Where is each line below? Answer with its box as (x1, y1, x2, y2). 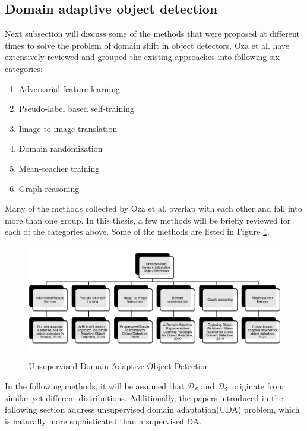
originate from (232, 380, 284, 392)
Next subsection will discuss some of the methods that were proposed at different (5, 27, 300, 40)
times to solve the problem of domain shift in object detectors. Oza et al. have (5, 39, 290, 51)
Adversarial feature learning (18, 82, 120, 95)
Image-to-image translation (18, 122, 118, 134)
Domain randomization (18, 142, 103, 155)
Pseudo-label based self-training (18, 102, 134, 115)
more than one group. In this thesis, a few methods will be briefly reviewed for (5, 213, 291, 226)
